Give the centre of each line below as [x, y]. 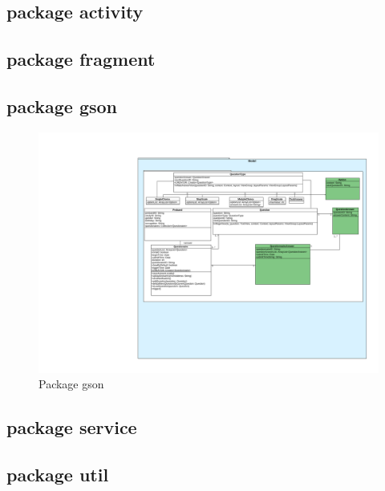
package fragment [81, 59]
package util [58, 474]
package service [72, 427]
